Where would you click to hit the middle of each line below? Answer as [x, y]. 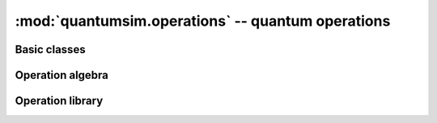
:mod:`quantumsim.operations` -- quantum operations [203, 21]
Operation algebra [62, 75]
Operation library [59, 101]
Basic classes [50, 49]
